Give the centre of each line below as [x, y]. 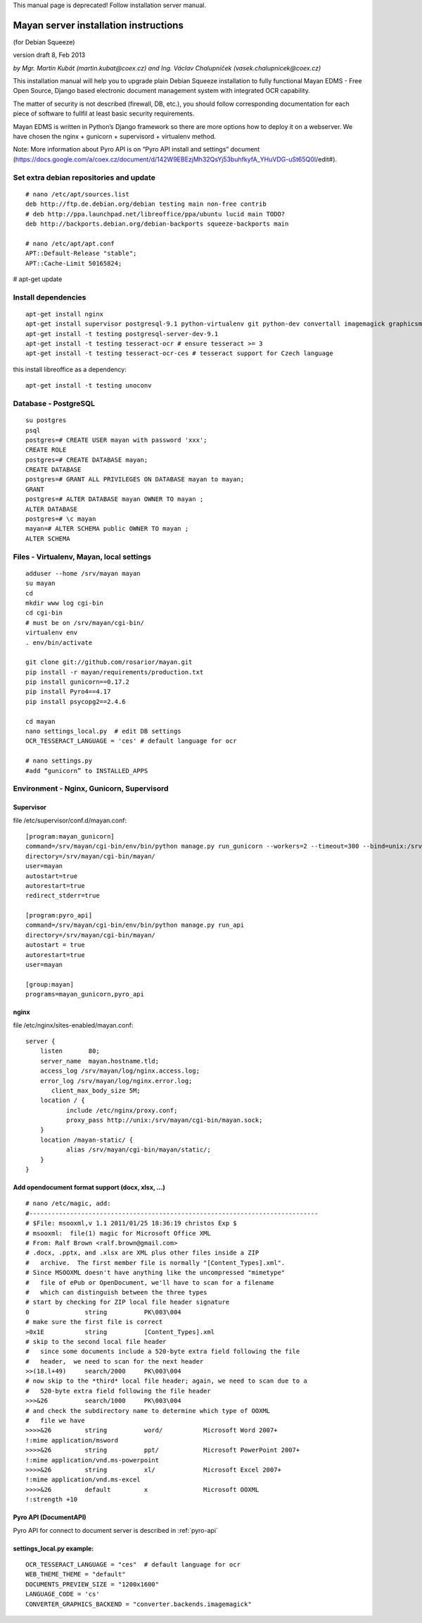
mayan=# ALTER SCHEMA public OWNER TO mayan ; [107, 529]
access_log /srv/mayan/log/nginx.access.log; [120, 1071]
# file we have [55, 1421]
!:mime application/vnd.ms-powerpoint [92, 1460]
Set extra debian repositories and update [84, 178]
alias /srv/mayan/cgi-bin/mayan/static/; [138, 1150]
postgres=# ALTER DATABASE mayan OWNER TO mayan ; [115, 499]
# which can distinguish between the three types [116, 1292]
